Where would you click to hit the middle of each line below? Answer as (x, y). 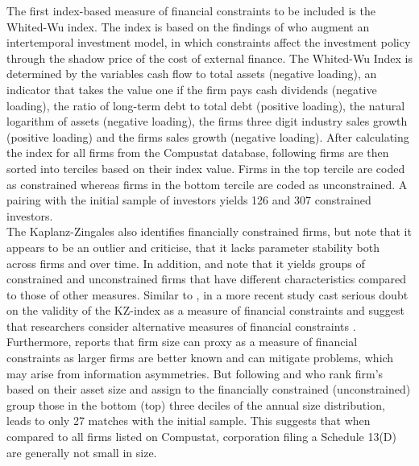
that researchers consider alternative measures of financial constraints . (181, 326)
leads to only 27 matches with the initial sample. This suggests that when (189, 421)
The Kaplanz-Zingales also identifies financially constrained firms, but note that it (209, 231)
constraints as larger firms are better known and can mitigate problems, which (200, 358)
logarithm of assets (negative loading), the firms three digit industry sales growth (207, 121)
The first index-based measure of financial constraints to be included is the (191, 10)
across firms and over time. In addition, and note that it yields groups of (186, 263)
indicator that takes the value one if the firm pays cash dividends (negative (192, 89)
